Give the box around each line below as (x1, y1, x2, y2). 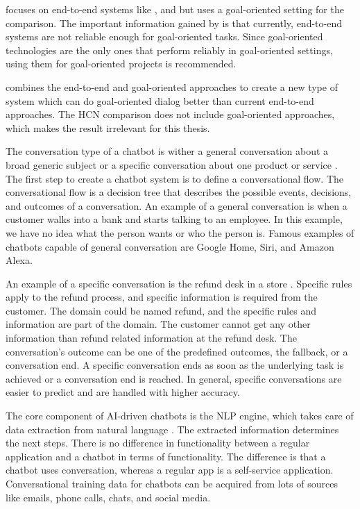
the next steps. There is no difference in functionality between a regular (6, 435, 310, 450)
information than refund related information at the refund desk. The (6, 331, 297, 345)
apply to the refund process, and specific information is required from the (6, 290, 318, 304)
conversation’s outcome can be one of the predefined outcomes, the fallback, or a (6, 344, 348, 358)
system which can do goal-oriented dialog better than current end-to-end (6, 93, 314, 108)
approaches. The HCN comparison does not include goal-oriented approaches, (6, 107, 335, 122)
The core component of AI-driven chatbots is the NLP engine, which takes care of (6, 408, 354, 423)
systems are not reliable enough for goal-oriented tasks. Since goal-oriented (6, 29, 323, 44)
